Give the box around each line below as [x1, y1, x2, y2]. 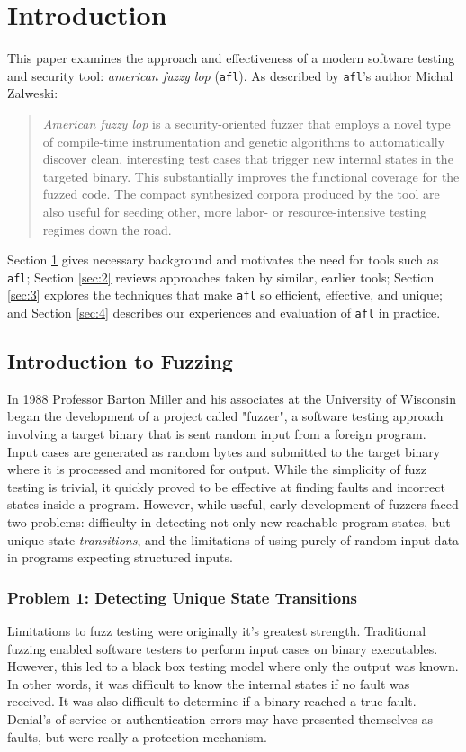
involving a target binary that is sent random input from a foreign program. [7, 425, 426, 443]
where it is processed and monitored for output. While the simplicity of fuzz [7, 460, 426, 479]
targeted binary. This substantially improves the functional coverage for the [42, 166, 460, 185]
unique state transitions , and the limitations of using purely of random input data [7, 530, 460, 549]
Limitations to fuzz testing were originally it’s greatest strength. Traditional [7, 622, 426, 640]
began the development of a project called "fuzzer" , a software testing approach [7, 407, 444, 425]
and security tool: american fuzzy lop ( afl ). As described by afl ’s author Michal [7, 66, 453, 85]
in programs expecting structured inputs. [7, 548, 233, 567]
